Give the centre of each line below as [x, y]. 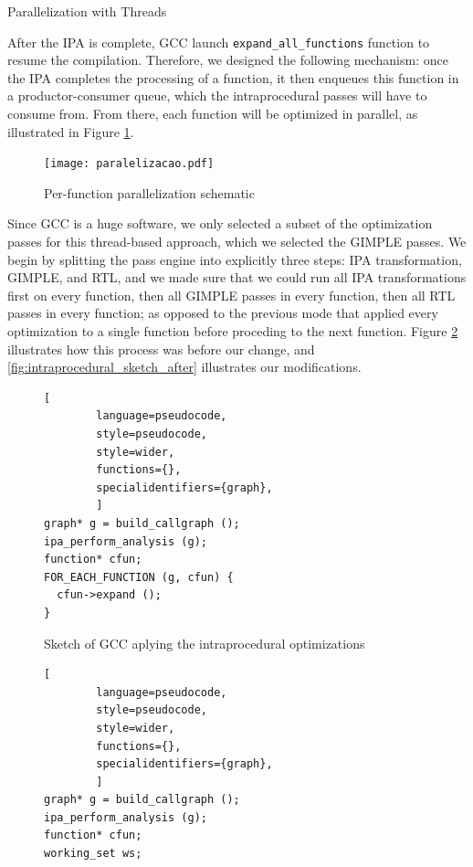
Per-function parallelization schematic [149, 192]
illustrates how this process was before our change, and [161, 349]
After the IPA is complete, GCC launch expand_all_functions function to [219, 42]
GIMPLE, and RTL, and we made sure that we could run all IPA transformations [237, 277]
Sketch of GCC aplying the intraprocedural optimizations [205, 643]
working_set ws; [93, 854]
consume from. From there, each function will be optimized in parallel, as [213, 114]
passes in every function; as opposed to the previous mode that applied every [223, 313]
